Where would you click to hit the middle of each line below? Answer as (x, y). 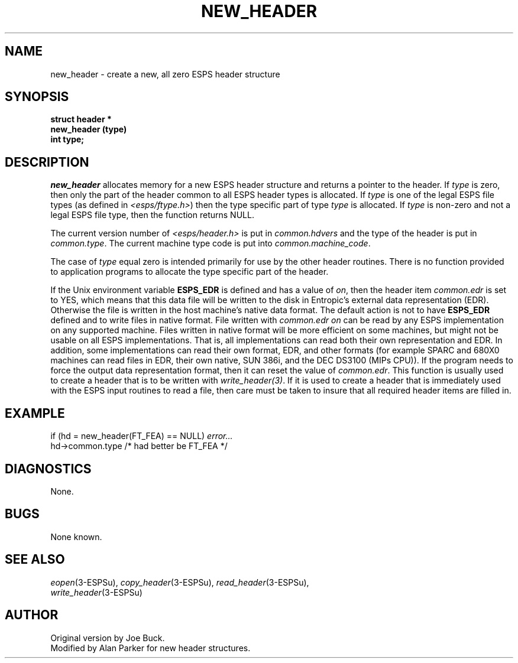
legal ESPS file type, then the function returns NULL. (152, 215)
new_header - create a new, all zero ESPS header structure (165, 74)
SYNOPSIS (37, 97)
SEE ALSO (35, 560)
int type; (67, 139)
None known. (76, 537)
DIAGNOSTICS (48, 469)
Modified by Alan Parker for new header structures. (150, 648)
